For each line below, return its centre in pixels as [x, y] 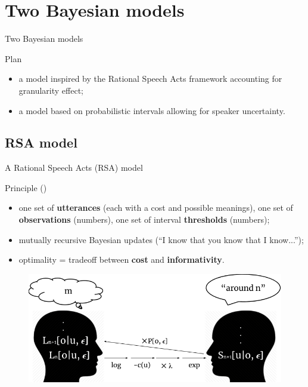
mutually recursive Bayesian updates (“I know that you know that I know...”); [161, 239]
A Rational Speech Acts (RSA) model [74, 168]
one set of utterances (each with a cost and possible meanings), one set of [156, 208]
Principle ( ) [26, 187]
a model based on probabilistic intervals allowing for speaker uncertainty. [152, 110]
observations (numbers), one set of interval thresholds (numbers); [144, 219]
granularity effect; [51, 90]
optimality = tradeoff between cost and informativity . [122, 259]
